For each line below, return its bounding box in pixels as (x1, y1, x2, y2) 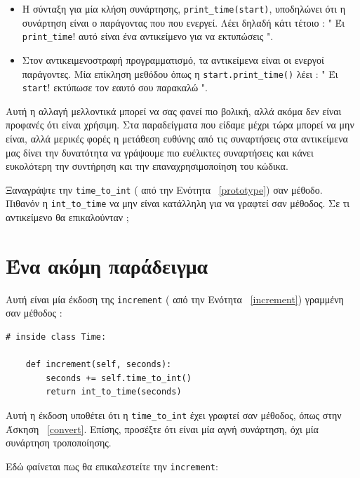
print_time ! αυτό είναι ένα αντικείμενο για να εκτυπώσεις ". (22, 29, 274, 44)
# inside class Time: (6, 332, 107, 343)
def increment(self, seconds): (25, 359, 172, 370)
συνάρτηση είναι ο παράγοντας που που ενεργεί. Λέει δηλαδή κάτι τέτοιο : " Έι (22, 15, 345, 29)
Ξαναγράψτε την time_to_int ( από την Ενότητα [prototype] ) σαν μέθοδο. (6, 182, 323, 197)
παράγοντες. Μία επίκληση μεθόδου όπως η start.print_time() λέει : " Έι (22, 66, 338, 81)
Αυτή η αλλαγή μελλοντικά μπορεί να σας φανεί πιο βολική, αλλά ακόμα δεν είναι (6, 103, 342, 118)
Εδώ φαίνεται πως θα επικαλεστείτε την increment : (6, 458, 218, 473)
